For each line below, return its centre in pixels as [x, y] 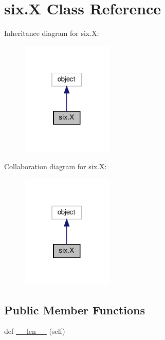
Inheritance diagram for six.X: [52, 33]
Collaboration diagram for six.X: [56, 166]
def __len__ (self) [35, 331]
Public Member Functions [75, 309]
